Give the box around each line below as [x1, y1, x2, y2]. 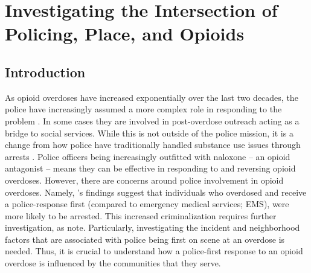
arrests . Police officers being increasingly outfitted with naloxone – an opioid [5, 150, 290, 162]
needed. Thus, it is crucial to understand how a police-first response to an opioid [5, 245, 303, 257]
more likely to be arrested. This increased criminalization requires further [5, 209, 277, 222]
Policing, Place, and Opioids [5, 21, 245, 46]
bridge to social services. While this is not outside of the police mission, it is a [5, 126, 293, 139]
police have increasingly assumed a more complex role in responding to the [5, 103, 282, 115]
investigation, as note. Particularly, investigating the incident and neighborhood [5, 221, 300, 234]
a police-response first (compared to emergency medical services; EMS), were [5, 198, 289, 210]
